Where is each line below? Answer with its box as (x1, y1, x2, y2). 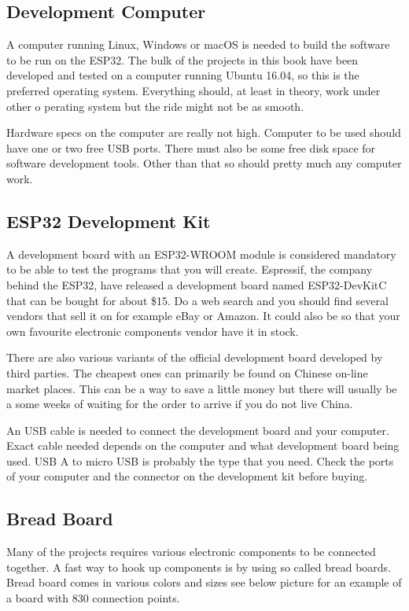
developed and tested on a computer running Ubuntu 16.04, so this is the (6, 67, 359, 83)
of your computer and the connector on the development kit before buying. (6, 468, 368, 484)
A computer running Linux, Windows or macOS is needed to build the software (6, 36, 390, 53)
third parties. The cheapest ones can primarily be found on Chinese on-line (6, 364, 368, 381)
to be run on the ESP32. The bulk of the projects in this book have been (6, 51, 359, 68)
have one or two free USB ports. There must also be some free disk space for (6, 139, 376, 156)
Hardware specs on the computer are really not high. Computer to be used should (6, 124, 401, 141)
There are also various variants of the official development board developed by (6, 349, 383, 366)
